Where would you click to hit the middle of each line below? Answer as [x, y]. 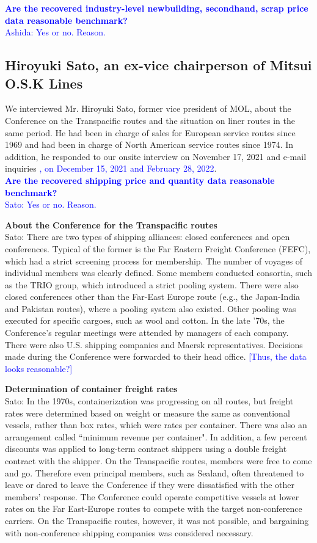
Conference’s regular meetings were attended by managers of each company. [147, 333]
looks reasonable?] [39, 368]
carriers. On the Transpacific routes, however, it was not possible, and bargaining [157, 520]
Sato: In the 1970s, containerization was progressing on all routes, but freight [149, 401]
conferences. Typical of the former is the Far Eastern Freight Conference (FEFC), [158, 248]
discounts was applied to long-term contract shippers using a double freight [146, 449]
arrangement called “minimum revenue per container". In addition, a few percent [156, 436]
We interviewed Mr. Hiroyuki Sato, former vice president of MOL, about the [148, 108]
